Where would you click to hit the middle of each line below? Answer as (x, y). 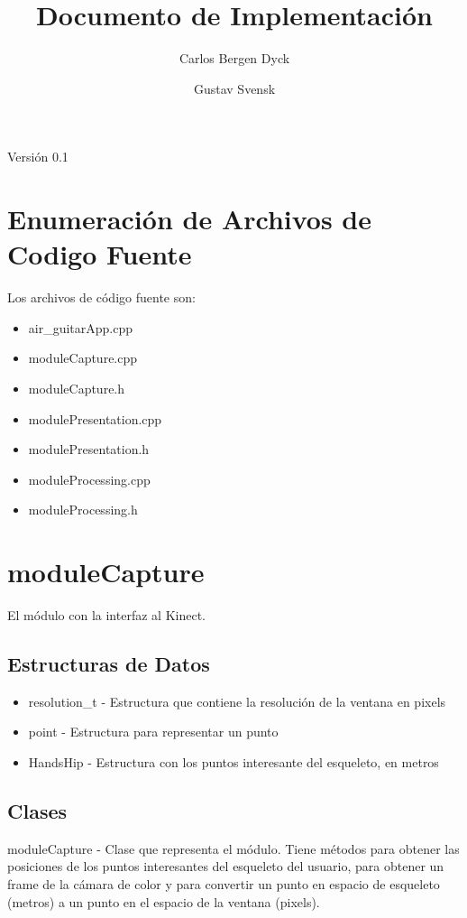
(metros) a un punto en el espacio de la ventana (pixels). (164, 901)
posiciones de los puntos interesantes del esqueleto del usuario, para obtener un (226, 866)
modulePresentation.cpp (95, 418)
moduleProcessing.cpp (89, 479)
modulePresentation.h (89, 449)
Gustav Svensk (234, 88)
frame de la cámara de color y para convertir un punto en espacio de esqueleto (224, 884)
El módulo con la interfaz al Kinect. (106, 615)
